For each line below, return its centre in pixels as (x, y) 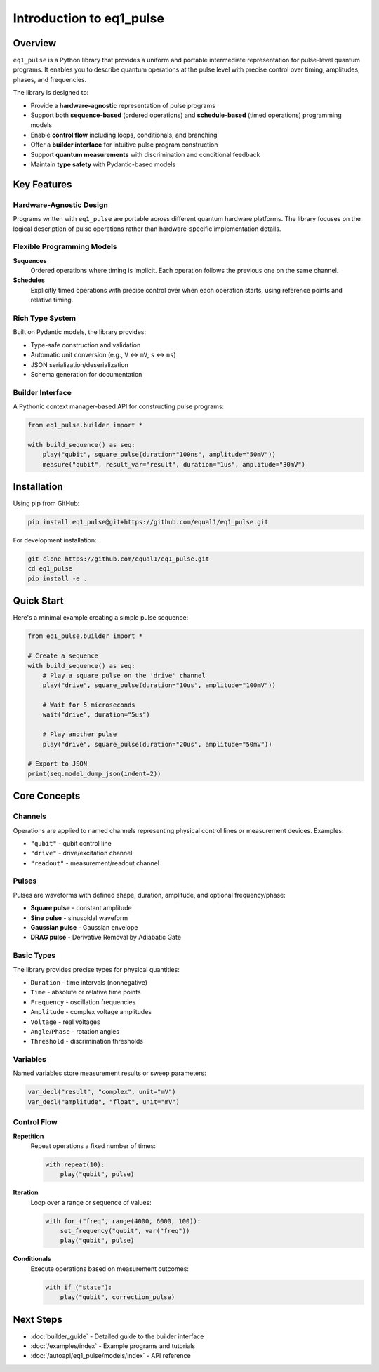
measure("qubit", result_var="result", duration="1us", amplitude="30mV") (174, 464)
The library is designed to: (51, 93)
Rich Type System (45, 318)
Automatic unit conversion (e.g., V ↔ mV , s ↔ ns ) (103, 355)
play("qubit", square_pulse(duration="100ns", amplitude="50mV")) (159, 455)
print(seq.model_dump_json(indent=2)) (94, 773)
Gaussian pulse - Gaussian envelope (84, 928)
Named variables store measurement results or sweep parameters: (109, 1073)
